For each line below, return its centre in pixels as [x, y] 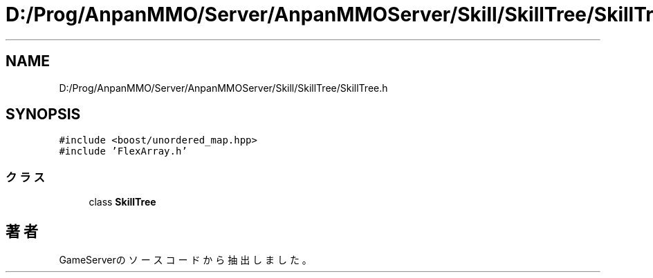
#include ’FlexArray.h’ [123, 151]
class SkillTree [122, 202]
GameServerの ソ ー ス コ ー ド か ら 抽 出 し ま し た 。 [185, 260]
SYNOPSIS [43, 115]
